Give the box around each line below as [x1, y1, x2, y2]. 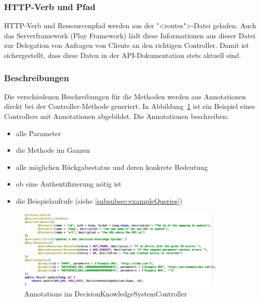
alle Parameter [16, 128, 61, 138]
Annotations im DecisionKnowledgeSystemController [24, 288, 187, 298]
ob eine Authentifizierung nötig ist [16, 178, 122, 189]
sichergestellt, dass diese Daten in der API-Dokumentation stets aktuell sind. [4, 50, 241, 60]
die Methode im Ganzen [16, 145, 90, 155]
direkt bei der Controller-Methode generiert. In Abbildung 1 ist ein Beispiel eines [4, 101, 255, 111]
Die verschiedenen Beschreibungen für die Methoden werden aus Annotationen [4, 91, 246, 101]
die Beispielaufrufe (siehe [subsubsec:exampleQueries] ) [16, 195, 183, 206]
